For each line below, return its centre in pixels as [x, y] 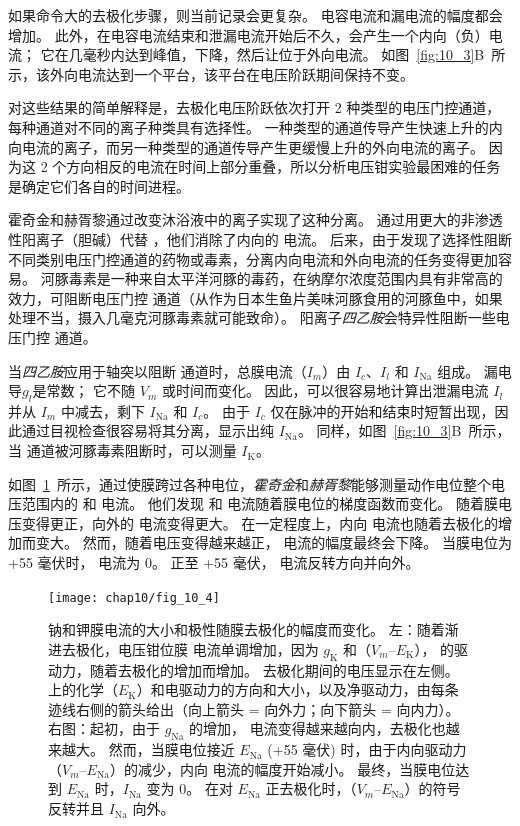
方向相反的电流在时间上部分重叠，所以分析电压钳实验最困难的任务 [283, 166]
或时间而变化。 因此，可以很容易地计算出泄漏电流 [325, 390]
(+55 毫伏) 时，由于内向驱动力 [367, 749]
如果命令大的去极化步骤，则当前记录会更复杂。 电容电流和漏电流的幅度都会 [255, 15]
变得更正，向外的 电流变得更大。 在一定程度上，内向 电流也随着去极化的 [259, 522]
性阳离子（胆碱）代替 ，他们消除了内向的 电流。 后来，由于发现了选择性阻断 [260, 238]
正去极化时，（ [311, 788]
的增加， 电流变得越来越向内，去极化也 [317, 728]
